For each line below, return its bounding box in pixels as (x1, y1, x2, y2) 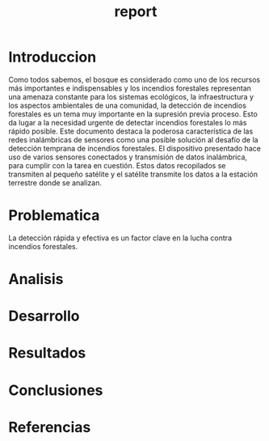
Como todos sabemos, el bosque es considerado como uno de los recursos (8, 74, 261, 84)
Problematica (8, 206, 100, 225)
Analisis (8, 270, 64, 289)
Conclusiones (8, 381, 103, 399)
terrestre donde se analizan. (8, 177, 103, 188)
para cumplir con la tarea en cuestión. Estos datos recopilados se (8, 160, 226, 170)
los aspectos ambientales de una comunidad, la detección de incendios (8, 100, 246, 110)
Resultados (8, 344, 86, 363)
